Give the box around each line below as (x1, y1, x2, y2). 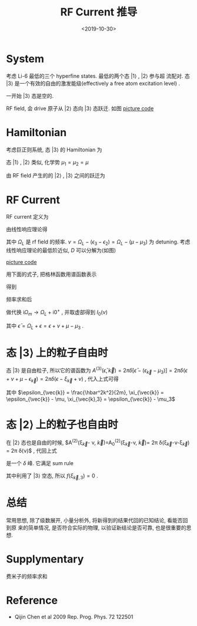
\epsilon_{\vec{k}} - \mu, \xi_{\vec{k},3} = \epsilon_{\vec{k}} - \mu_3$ (6, 396, 175, 403)
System (6, 52, 45, 65)
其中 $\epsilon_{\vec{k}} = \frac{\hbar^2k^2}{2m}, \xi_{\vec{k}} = (6, 388, 165, 396)
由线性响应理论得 (6, 226, 48, 233)
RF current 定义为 (6, 213, 49, 220)
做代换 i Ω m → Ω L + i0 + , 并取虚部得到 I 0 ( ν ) (6, 308, 108, 317)
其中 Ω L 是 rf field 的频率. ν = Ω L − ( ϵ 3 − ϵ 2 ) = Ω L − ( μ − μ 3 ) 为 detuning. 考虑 (6, 238, 191, 247)
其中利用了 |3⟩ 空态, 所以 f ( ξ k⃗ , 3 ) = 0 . (6, 472, 98, 480)
